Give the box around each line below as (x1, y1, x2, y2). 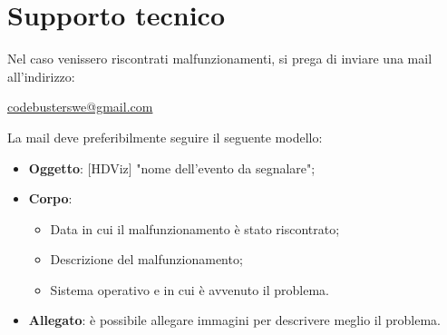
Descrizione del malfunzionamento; (50, 250, 243, 269)
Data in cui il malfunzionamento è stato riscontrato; (50, 219, 340, 238)
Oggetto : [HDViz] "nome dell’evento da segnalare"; (28, 158, 316, 177)
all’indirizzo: (7, 66, 75, 85)
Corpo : (28, 189, 73, 208)
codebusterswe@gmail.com (7, 97, 153, 116)
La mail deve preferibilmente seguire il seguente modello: (7, 127, 323, 146)
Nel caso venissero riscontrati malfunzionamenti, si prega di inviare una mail (7, 49, 432, 68)
